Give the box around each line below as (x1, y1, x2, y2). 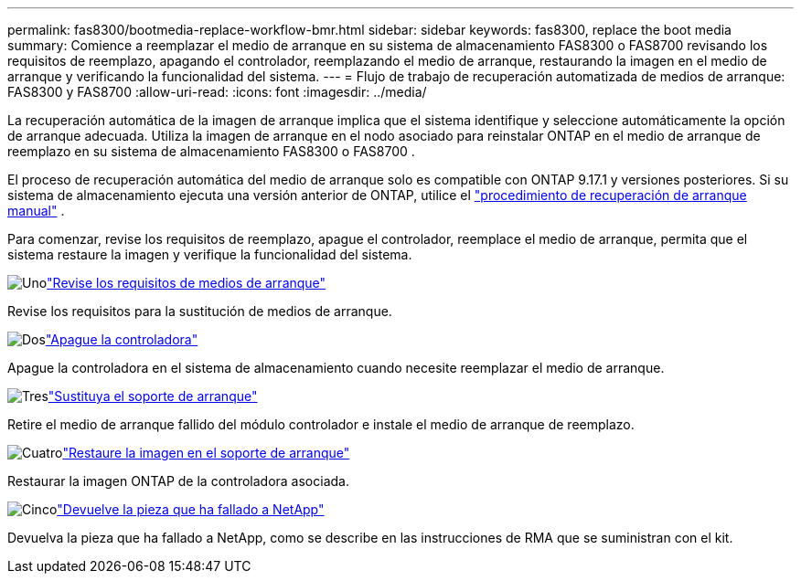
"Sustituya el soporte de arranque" (48, 388, 258, 404)
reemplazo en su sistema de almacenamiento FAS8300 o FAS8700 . (7, 143, 415, 159)
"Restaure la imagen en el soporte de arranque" (62, 445, 350, 460)
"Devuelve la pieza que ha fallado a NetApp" (57, 502, 325, 517)
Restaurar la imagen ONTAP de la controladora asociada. (7, 473, 349, 489)
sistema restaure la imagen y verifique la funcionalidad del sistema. (7, 247, 412, 262)
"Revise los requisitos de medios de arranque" (47, 275, 326, 290)
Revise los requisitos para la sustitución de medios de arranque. (7, 303, 392, 319)
